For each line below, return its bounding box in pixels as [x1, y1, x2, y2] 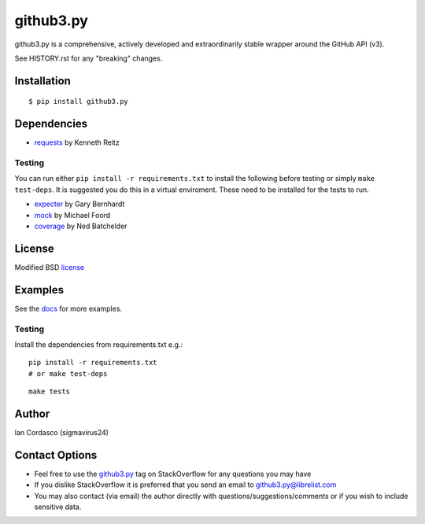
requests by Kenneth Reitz [34, 138, 120, 147]
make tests [28, 387, 71, 397]
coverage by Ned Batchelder [34, 221, 128, 231]
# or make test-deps [28, 369, 108, 378]
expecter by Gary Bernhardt [34, 199, 125, 208]
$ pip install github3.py [28, 97, 129, 106]
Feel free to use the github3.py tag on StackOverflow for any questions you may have [34, 469, 312, 478]
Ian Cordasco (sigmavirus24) [14, 427, 109, 437]
